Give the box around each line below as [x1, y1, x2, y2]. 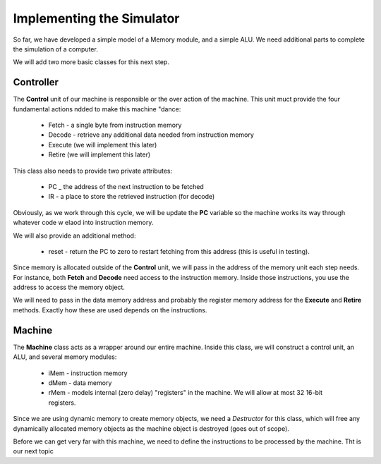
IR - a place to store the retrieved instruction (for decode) [48, 193, 215, 201]
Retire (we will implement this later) [48, 150, 151, 159]
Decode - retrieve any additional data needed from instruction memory [48, 130, 254, 139]
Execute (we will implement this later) [48, 140, 157, 149]
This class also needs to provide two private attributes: [13, 166, 173, 175]
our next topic [13, 447, 54, 456]
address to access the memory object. [13, 283, 125, 292]
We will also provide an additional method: [13, 231, 136, 240]
